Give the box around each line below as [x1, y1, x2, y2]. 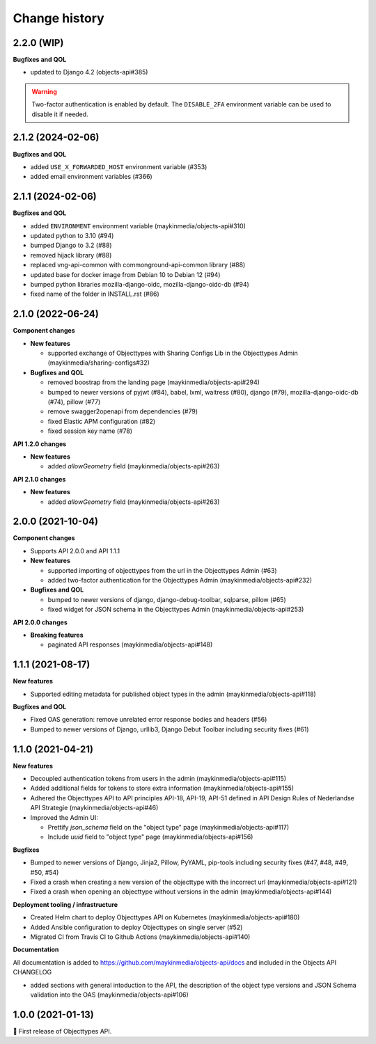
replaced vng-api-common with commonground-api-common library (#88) [30, 261, 246, 269]
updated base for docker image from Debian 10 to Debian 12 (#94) [30, 270, 221, 278]
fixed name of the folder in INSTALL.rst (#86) [30, 290, 159, 299]
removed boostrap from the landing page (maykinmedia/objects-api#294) [47, 378, 260, 386]
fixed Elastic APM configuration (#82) [47, 417, 156, 425]
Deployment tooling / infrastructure [13, 900, 118, 908]
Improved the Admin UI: [30, 813, 99, 821]
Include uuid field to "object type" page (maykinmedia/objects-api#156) [47, 832, 253, 841]
